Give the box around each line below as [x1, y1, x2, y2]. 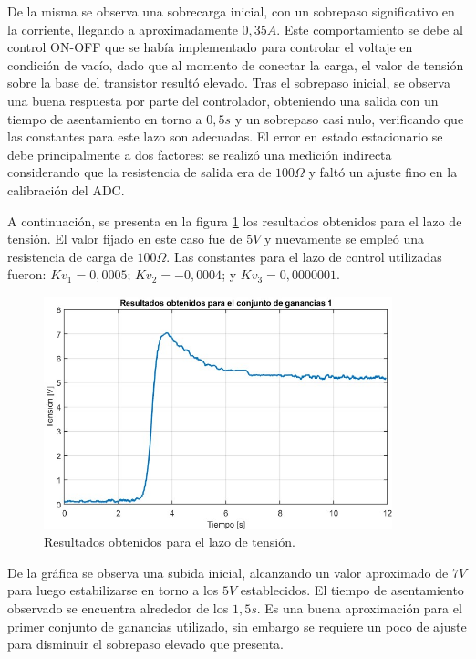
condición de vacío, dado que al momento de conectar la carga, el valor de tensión [7, 55, 464, 74]
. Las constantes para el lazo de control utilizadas [166, 246, 442, 266]
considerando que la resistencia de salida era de [7, 162, 272, 182]
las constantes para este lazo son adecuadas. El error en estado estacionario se [7, 127, 443, 146]
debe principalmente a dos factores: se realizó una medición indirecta [7, 144, 392, 163]
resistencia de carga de [7, 246, 133, 266]
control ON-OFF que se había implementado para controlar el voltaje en [7, 37, 413, 57]
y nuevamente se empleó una [264, 229, 425, 248]
